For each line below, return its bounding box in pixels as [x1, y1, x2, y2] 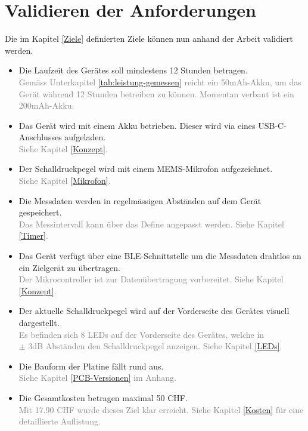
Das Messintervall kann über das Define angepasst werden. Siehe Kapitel [18, 217, 284, 230]
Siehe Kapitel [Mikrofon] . [18, 174, 111, 187]
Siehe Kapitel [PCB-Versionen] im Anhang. [18, 371, 176, 384]
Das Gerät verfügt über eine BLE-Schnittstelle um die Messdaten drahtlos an [18, 250, 301, 262]
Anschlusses [18, 131, 62, 143]
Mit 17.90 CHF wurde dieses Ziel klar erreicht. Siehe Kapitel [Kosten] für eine [18, 403, 304, 415]
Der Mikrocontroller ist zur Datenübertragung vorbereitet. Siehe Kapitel [18, 273, 284, 285]
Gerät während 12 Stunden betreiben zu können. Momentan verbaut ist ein [18, 87, 294, 100]
